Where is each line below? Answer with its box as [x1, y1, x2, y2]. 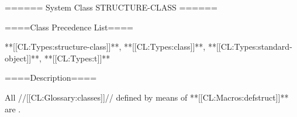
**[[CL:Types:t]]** [44, 51, 110, 64]
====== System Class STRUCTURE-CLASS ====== [5, 1, 217, 13]
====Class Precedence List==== [5, 20, 133, 33]
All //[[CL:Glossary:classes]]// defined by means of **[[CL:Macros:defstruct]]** [5, 91, 289, 103]
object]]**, [5, 51, 42, 64]
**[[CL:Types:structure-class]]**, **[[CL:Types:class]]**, [5, 40, 206, 53]
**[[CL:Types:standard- [208, 40, 292, 53]
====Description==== [5, 71, 97, 84]
